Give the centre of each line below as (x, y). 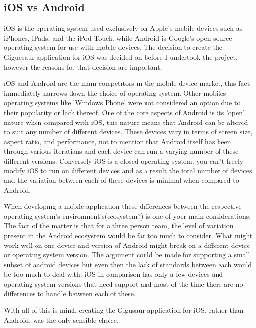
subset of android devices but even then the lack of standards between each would (128, 264)
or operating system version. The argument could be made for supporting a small (127, 255)
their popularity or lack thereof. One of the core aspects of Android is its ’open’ (124, 112)
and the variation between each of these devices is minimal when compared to (122, 180)
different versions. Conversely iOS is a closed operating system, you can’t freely (124, 160)
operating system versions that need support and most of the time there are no (124, 284)
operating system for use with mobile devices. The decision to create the (113, 47)
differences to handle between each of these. (70, 293)
